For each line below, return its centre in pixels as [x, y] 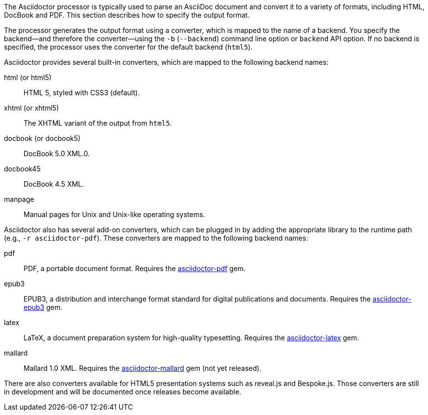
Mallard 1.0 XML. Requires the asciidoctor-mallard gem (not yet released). [143, 368]
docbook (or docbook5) [42, 138]
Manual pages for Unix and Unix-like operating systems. [114, 214]
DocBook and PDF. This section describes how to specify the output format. [127, 15]
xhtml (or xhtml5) [32, 108]
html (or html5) [28, 77]
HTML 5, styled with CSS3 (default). [82, 93]
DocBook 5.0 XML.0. [57, 153]
